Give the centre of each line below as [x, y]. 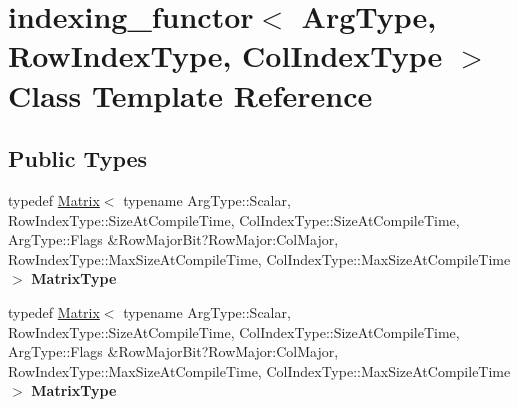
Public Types [78, 158]
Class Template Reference [190, 94]
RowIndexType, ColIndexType [225, 55]
